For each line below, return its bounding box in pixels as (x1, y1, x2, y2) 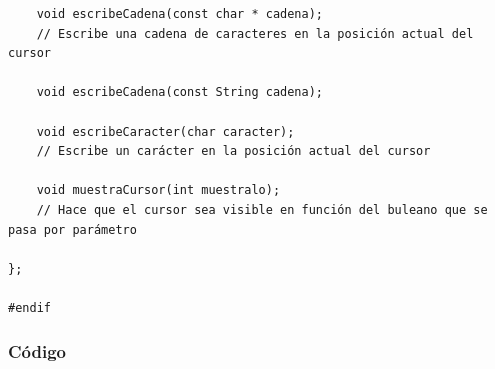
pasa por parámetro (8, 222, 137, 237)
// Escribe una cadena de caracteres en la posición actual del (36, 26, 474, 41)
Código (8, 339, 67, 364)
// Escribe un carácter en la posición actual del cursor (36, 144, 431, 159)
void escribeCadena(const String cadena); (36, 85, 323, 100)
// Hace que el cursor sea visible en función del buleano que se (36, 202, 488, 217)
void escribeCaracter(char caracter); (36, 124, 295, 139)
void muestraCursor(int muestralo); (36, 183, 281, 198)
